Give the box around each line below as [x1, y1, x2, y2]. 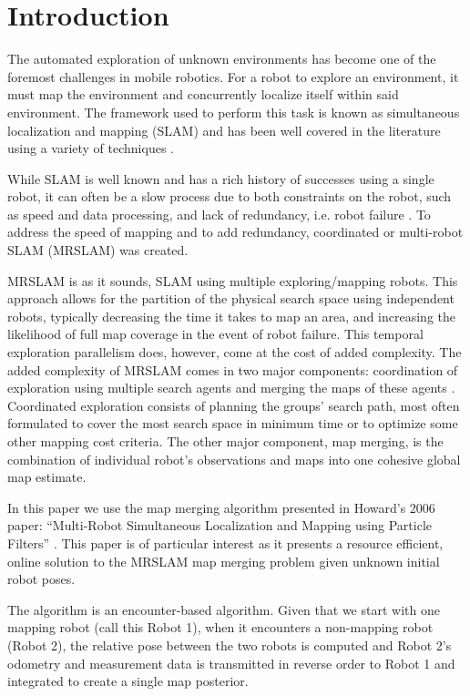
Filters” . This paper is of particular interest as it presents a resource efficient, [7, 533, 444, 552]
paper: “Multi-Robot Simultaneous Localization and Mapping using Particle [7, 516, 433, 535]
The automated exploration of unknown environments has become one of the [7, 49, 436, 68]
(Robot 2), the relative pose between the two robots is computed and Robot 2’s [7, 635, 452, 654]
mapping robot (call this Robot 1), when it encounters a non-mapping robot [7, 618, 434, 637]
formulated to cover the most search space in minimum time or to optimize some [7, 414, 458, 433]
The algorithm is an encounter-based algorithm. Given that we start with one [7, 599, 440, 619]
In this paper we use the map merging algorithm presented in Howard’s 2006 [7, 497, 435, 517]
